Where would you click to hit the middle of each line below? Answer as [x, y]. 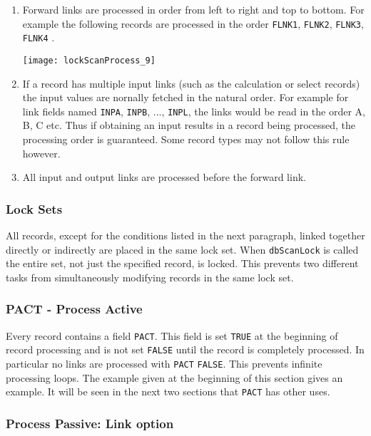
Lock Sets [34, 208]
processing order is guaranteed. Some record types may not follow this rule [186, 139]
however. [41, 153]
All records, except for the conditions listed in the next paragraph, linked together [185, 235]
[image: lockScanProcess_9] [89, 60]
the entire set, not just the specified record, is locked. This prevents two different [182, 263]
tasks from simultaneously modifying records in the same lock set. [150, 277]
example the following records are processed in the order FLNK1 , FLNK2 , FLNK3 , [193, 23]
